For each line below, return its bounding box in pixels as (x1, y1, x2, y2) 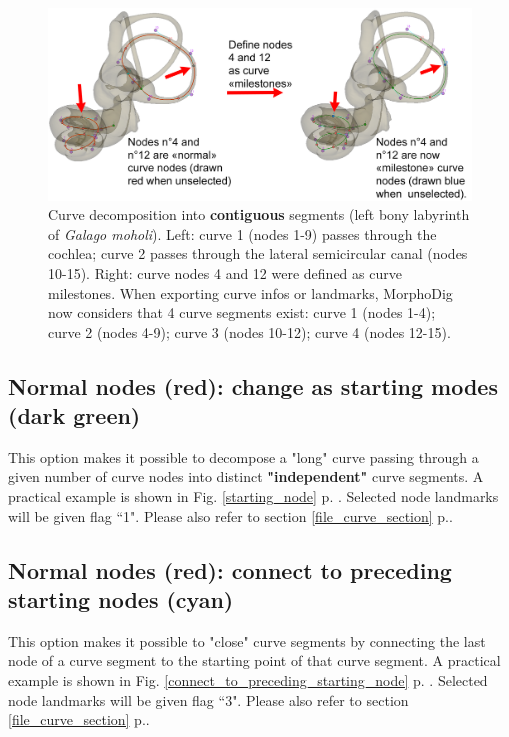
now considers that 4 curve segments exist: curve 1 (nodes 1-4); (48, 302, 436, 323)
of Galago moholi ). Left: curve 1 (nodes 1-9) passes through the (48, 223, 437, 244)
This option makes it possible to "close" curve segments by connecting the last (8, 630, 486, 651)
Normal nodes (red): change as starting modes (8, 370, 498, 401)
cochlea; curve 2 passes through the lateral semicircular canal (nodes (48, 243, 468, 264)
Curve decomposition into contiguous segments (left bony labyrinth (48, 204, 470, 225)
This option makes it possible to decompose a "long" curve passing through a (8, 446, 479, 467)
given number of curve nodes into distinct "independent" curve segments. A (8, 466, 484, 487)
